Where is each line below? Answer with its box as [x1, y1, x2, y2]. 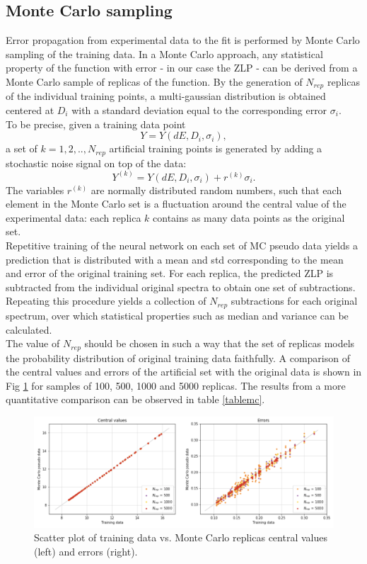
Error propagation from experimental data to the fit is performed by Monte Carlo [6, 33, 360, 47]
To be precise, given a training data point [6, 116, 186, 131]
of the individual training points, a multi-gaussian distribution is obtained [6, 89, 326, 103]
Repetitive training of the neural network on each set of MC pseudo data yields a [6, 238, 358, 253]
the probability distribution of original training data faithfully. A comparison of [6, 350, 350, 365]
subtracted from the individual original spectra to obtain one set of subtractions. [6, 279, 356, 294]
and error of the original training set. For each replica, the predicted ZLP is [6, 266, 334, 281]
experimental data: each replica [6, 210, 141, 225]
